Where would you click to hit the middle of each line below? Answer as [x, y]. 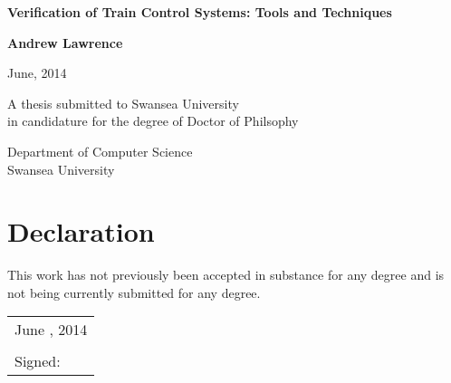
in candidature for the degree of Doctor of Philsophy [153, 121]
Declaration [81, 231]
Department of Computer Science [100, 151]
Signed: [38, 361]
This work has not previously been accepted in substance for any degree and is [226, 275]
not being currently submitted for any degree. [134, 292]
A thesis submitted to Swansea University [123, 103]
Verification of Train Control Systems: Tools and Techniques [200, 12]
